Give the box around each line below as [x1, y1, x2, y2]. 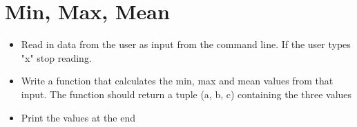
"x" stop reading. [21, 50, 92, 65]
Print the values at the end [21, 110, 135, 124]
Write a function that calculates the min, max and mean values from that [21, 73, 334, 88]
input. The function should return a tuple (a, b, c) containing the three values [21, 86, 352, 101]
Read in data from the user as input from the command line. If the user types [21, 37, 351, 51]
